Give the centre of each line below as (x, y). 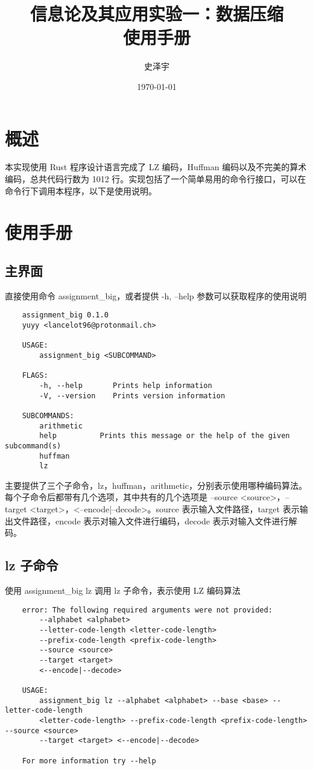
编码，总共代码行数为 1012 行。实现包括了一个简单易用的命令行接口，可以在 (156, 179)
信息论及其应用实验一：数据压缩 (156, 14)
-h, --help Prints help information (126, 385)
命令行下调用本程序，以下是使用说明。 (81, 190)
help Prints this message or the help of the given (165, 436)
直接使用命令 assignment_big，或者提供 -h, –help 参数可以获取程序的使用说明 (156, 295)
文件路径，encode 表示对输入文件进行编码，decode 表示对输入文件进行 (151, 520)
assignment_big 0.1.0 (65, 315)
